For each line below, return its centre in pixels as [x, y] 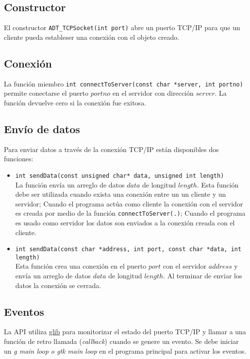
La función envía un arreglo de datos [70, 184]
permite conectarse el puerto [46, 93]
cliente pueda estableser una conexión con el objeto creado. [92, 37]
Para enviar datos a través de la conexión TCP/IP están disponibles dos [111, 149]
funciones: [19, 159]
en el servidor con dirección [153, 93]
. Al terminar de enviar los [203, 276]
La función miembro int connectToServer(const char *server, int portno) [124, 83]
